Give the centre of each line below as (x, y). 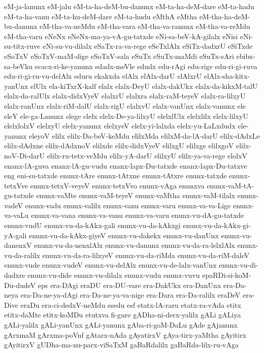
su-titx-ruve (22, 46)
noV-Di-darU (24, 155)
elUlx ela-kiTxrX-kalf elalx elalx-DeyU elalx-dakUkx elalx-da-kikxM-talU (144, 86)
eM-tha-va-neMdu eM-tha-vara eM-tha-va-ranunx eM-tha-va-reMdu (145, 26)
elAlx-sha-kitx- (227, 76)
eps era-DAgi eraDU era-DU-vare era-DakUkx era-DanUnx (129, 285)
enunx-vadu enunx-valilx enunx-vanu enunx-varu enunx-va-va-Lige (128, 205)
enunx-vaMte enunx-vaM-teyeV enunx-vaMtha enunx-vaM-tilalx (136, 195)
